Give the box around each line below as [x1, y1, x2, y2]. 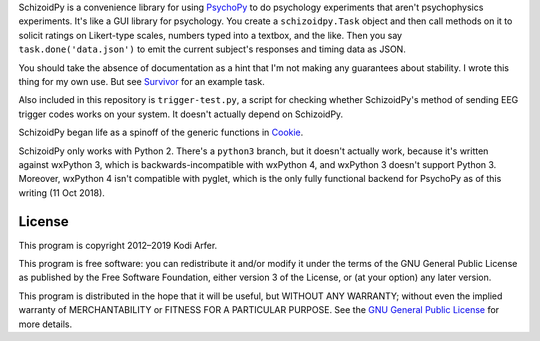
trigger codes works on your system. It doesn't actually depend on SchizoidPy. [18, 108, 344, 120]
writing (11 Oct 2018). [18, 186, 105, 199]
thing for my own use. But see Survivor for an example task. [18, 75, 265, 87]
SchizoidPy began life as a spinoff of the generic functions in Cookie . [18, 126, 304, 139]
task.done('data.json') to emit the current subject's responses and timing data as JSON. [18, 43, 407, 55]
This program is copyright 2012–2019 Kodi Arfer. [18, 239, 218, 251]
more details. [18, 318, 73, 330]
